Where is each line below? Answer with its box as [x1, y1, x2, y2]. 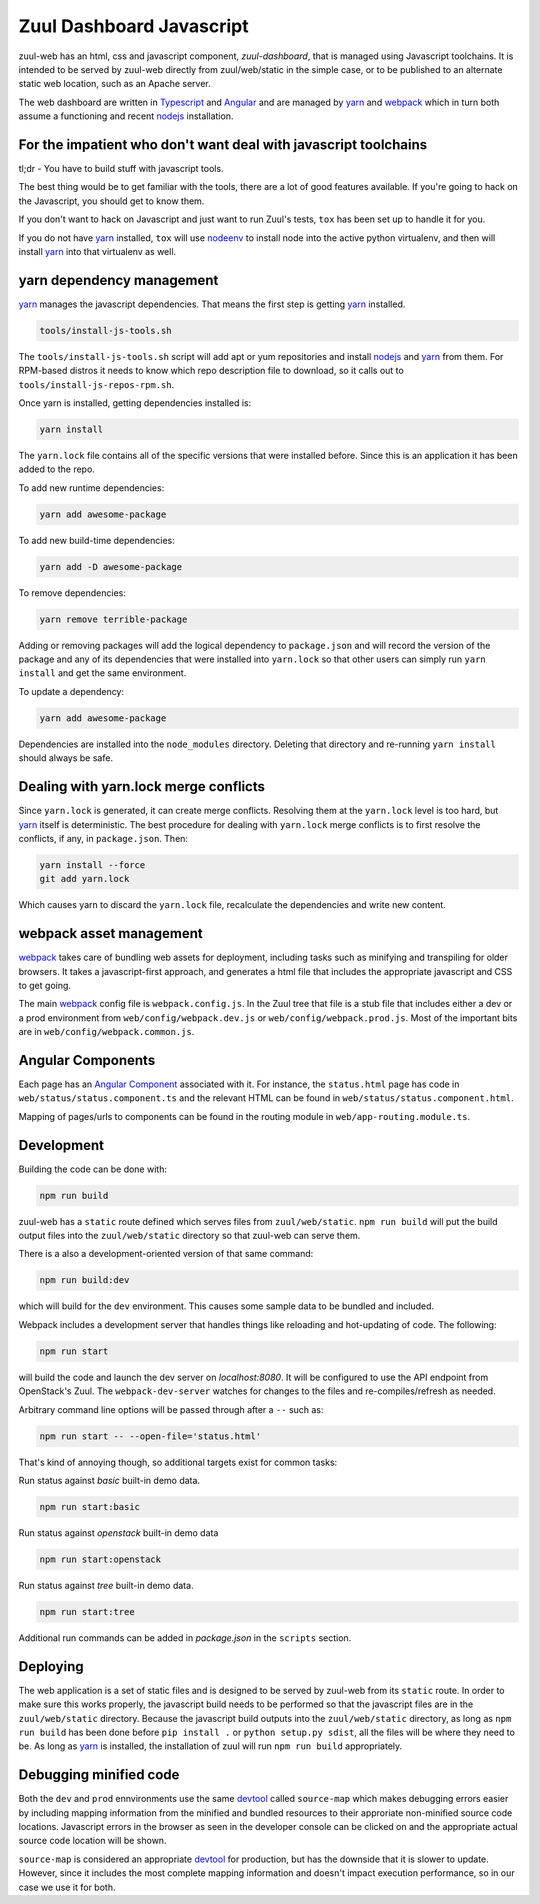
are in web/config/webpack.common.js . [18, 1026, 195, 1038]
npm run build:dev [39, 1275, 130, 1286]
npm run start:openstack [39, 1553, 162, 1565]
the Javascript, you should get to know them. [18, 195, 205, 207]
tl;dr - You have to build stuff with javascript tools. [18, 163, 224, 175]
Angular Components [18, 1051, 156, 1069]
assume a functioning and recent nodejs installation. [18, 110, 234, 122]
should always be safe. [18, 752, 114, 764]
